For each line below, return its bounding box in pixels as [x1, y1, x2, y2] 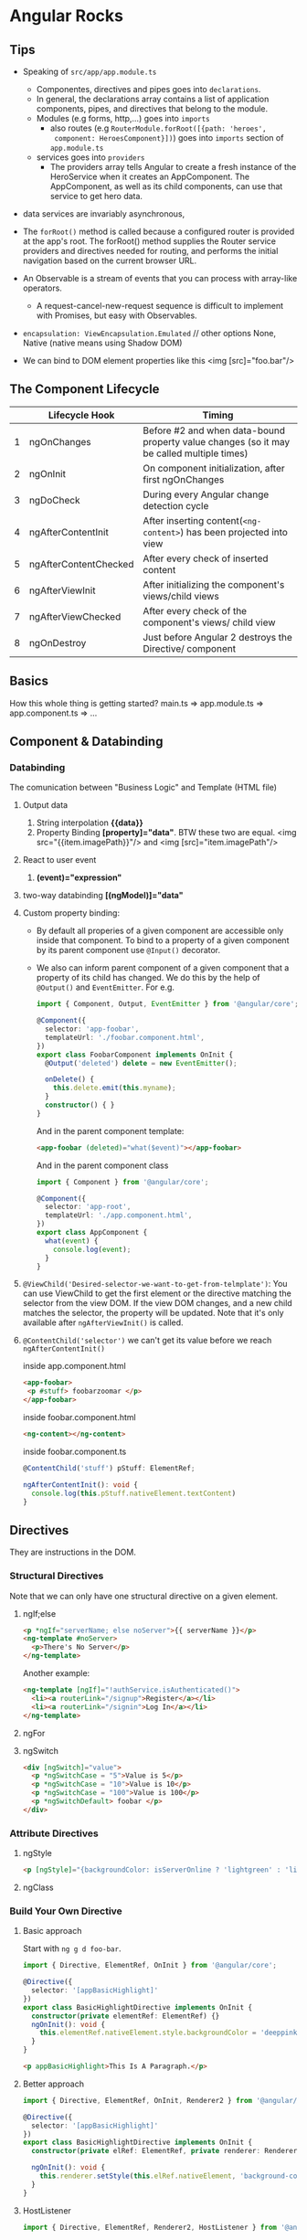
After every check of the [143, 604, 248, 617]
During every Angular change [143, 488, 270, 501]
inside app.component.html [22, 1361, 126, 1372]
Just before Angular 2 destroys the [143, 631, 292, 643]
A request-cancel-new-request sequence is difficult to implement [36, 301, 284, 311]
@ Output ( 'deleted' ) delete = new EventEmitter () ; [44, 1058, 238, 1067]
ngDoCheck [28, 494, 80, 506]
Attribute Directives [9, 1827, 99, 1840]
